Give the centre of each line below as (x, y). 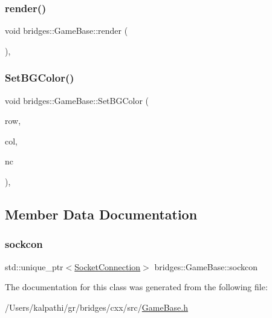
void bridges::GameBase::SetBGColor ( (77, 100)
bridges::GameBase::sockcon (206, 266)
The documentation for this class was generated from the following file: (136, 287)
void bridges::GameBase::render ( (66, 31)
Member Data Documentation (101, 214)
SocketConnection (108, 266)
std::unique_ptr (34, 266)
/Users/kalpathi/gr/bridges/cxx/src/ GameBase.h (97, 307)
